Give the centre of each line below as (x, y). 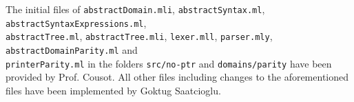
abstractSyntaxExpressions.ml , (76, 22)
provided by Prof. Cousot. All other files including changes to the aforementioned (177, 77)
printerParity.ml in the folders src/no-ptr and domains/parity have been (169, 63)
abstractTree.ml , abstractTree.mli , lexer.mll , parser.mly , (139, 36)
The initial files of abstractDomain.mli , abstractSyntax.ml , (135, 9)
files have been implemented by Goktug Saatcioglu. (113, 90)
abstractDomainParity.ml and (72, 49)
